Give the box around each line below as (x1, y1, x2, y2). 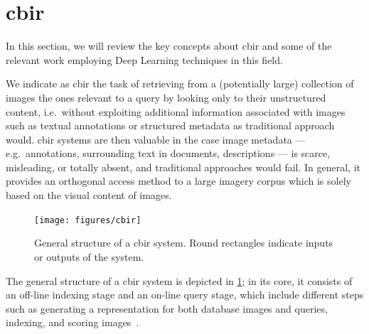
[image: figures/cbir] (34, 215, 141, 225)
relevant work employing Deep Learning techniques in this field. (6, 52, 283, 67)
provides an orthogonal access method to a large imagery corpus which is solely (6, 173, 351, 188)
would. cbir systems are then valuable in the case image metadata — (6, 131, 306, 146)
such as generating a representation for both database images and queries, (6, 301, 328, 316)
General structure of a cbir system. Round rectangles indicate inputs (34, 235, 333, 250)
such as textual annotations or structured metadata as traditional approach (6, 118, 335, 133)
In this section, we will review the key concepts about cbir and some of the (6, 38, 332, 53)
